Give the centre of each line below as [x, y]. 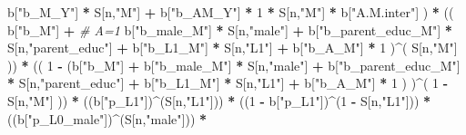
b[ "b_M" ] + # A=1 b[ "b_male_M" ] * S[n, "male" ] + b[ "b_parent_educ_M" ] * [230, 29]
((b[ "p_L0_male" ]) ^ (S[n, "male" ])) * [107, 118]
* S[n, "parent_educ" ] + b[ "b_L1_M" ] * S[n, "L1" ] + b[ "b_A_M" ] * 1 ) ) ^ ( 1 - [228, 83]
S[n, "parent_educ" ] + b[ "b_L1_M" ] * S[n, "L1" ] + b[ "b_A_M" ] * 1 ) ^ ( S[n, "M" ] [233, 48]
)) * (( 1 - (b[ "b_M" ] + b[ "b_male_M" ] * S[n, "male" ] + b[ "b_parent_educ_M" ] [234, 65]
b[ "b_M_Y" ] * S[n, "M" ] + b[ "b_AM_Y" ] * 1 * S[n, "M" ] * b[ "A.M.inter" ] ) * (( [231, 12]
